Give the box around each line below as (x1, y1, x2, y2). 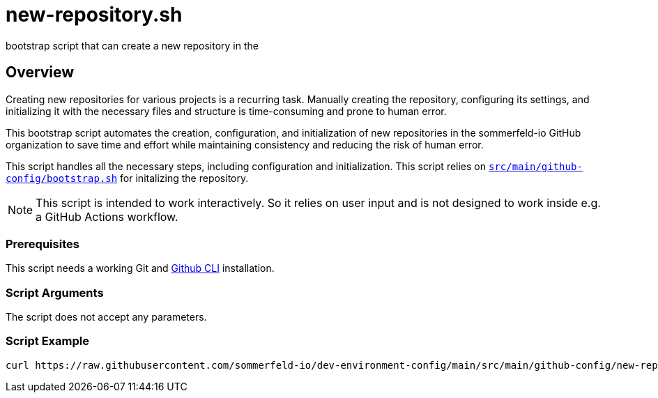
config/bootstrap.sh (6, 172, 118, 184)
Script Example (6, 334, 89, 349)
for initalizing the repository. (120, 171, 249, 184)
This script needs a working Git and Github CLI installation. (6, 262, 275, 275)
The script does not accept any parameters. (6, 311, 207, 323)
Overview (6, 63, 75, 82)
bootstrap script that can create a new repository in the (6, 39, 259, 52)
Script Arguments (6, 285, 104, 300)
